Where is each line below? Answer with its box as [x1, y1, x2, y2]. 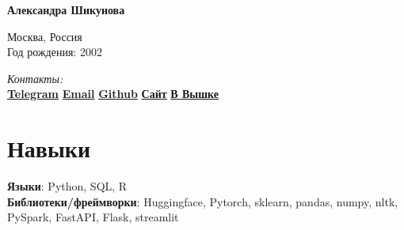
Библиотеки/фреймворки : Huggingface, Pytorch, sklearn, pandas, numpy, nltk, [7, 193, 398, 209]
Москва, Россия [7, 28, 82, 44]
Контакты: [7, 70, 63, 86]
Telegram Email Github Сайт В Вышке [7, 85, 219, 102]
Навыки [7, 132, 91, 164]
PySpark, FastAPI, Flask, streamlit [7, 209, 179, 225]
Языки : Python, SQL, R [7, 178, 128, 194]
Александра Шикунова [7, 2, 125, 17]
